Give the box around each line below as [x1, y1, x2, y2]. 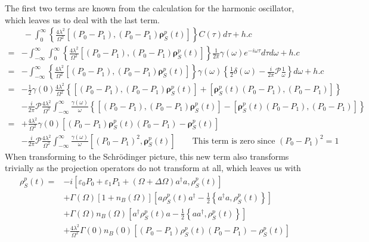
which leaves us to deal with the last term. [5, 13, 160, 26]
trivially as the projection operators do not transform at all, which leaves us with [5, 162, 301, 174]
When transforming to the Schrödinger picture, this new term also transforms [5, 150, 289, 162]
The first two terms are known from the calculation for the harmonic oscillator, [5, 2, 294, 14]
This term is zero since [192, 136, 275, 145]
